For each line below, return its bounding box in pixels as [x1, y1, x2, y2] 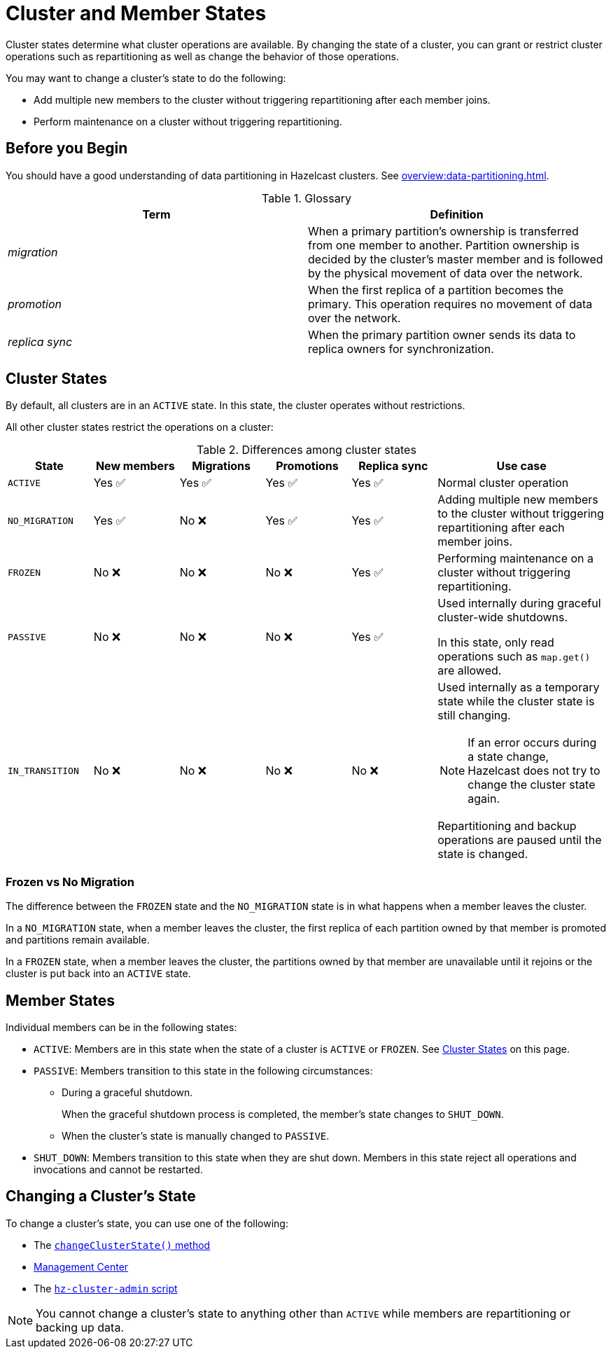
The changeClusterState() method [34, 1238, 211, 1251]
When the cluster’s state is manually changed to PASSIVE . [62, 1130, 330, 1142]
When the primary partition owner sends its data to [308, 327, 576, 342]
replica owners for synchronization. [308, 341, 494, 356]
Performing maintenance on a [437, 551, 594, 566]
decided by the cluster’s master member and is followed [308, 251, 603, 266]
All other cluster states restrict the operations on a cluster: [6, 421, 274, 434]
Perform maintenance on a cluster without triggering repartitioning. [34, 115, 342, 127]
